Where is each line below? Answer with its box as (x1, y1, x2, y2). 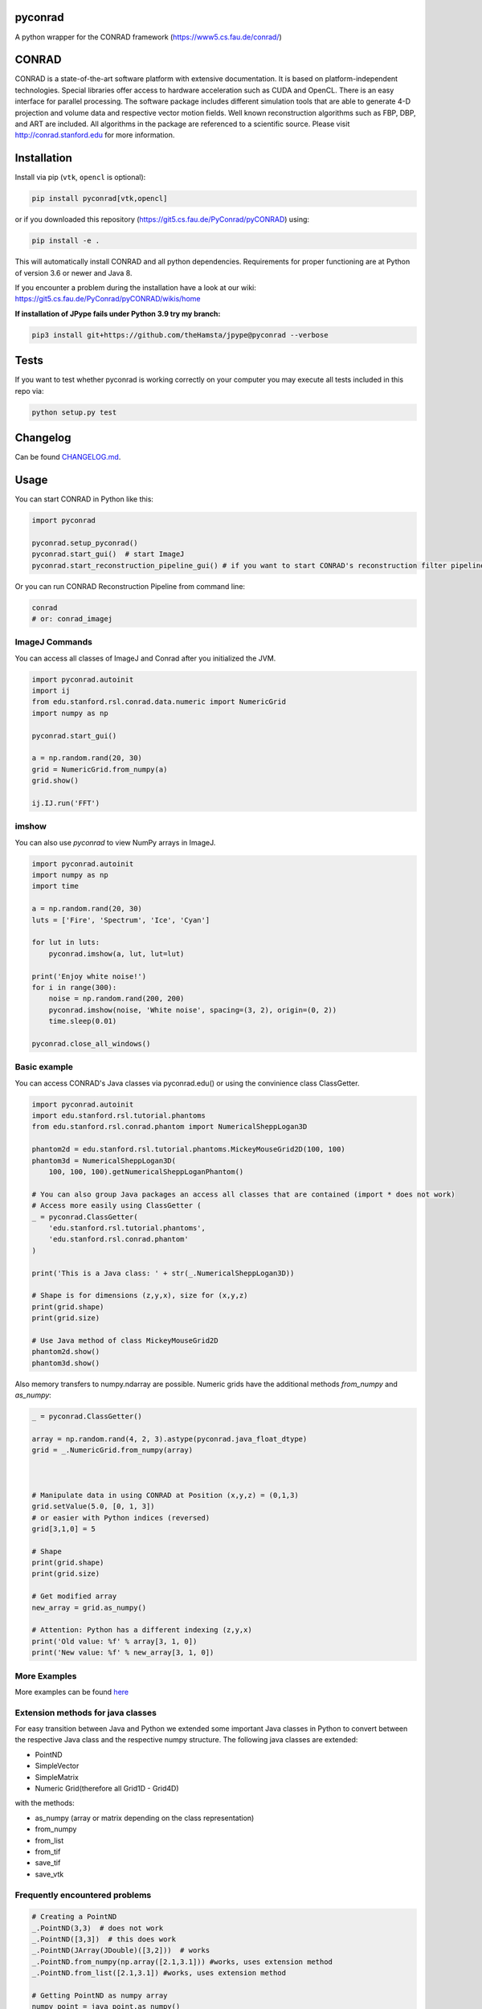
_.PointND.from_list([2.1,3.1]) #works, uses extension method (31, 1969, 287, 1978)
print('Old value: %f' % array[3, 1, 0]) (31, 1636, 198, 1646)
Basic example (14, 1062, 74, 1073)
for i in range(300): (31, 983, 117, 992)
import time (31, 882, 80, 891)
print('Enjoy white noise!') (31, 972, 147, 980)
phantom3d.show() (31, 1358, 100, 1368)
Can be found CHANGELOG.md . (14, 452, 121, 462)
